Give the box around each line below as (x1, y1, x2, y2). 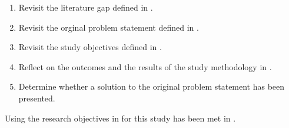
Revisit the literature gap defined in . (18, 1, 153, 13)
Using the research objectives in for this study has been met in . (5, 111, 236, 124)
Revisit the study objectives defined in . (18, 41, 162, 53)
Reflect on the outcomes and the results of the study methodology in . (18, 60, 272, 73)
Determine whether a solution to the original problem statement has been (18, 80, 285, 93)
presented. (18, 91, 55, 104)
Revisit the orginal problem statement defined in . (18, 21, 199, 33)
